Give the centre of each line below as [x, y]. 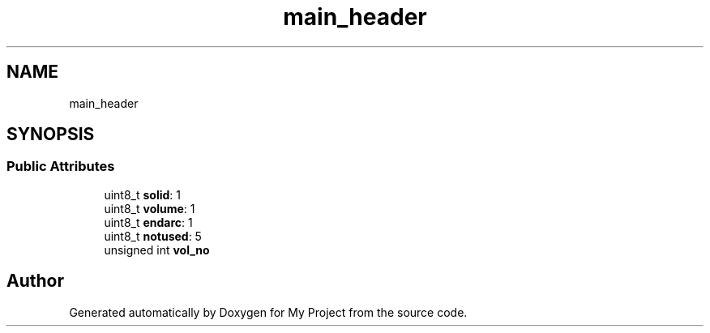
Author [35, 281]
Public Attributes [61, 166]
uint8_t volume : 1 [150, 208]
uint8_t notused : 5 [153, 236]
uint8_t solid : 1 [142, 194]
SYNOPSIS [51, 134]
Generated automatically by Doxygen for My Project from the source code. [268, 312]
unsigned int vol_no [157, 250]
